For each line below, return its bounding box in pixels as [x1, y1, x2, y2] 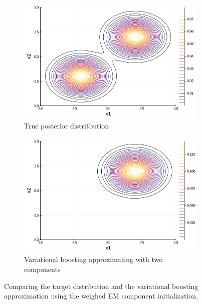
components [24, 264, 61, 274]
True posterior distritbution [24, 120, 109, 130]
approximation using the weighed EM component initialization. [4, 290, 198, 301]
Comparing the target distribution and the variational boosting [4, 280, 198, 291]
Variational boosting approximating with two [24, 254, 163, 264]
